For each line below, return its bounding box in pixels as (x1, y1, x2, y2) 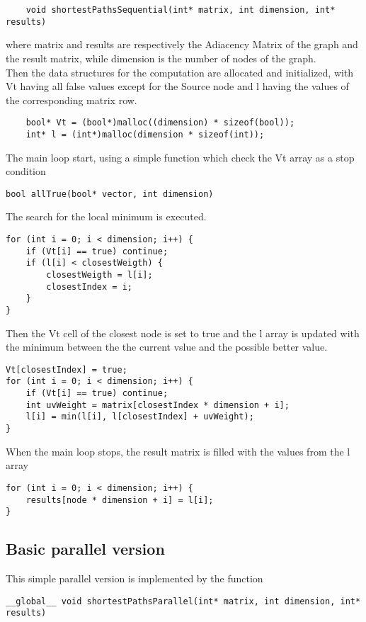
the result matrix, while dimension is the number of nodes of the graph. (6, 50, 316, 65)
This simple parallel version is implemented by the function (6, 571, 263, 586)
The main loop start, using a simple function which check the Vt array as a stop (6, 149, 355, 164)
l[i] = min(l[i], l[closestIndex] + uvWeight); (25, 412, 254, 422)
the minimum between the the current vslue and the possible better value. (6, 339, 328, 354)
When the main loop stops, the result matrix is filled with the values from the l (6, 443, 350, 458)
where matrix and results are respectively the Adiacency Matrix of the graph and (6, 37, 358, 52)
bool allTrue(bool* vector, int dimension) (6, 188, 214, 199)
